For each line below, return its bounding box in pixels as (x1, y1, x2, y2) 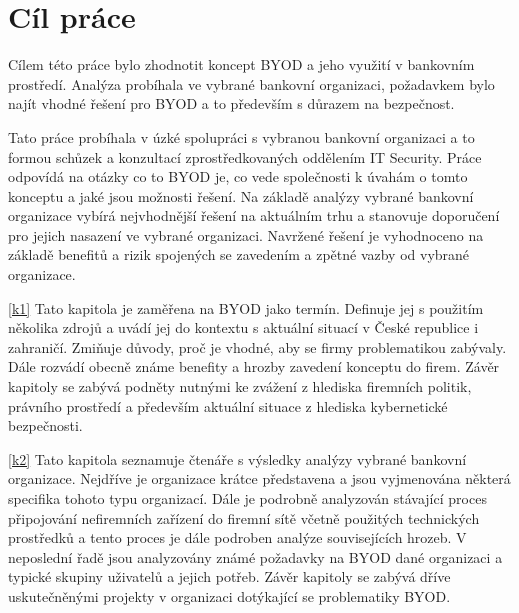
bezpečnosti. (8, 415, 83, 436)
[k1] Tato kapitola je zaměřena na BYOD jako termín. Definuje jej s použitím (8, 297, 484, 318)
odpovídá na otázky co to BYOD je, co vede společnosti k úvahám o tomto (8, 166, 468, 187)
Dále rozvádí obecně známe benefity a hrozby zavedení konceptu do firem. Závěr (8, 356, 500, 377)
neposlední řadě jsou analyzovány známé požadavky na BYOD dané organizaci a (8, 546, 503, 567)
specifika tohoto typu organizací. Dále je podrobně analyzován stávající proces (8, 488, 487, 508)
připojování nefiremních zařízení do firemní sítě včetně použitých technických (8, 507, 480, 528)
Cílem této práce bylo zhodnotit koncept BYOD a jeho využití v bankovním (8, 54, 475, 75)
